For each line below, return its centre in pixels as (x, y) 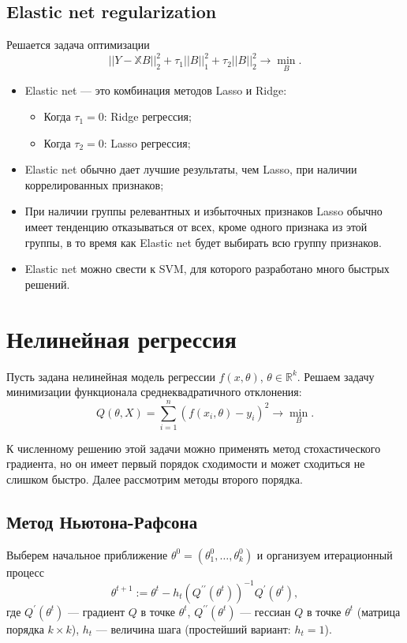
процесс (25, 572)
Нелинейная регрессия (121, 338)
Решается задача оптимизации (78, 45)
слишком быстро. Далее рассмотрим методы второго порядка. (155, 479)
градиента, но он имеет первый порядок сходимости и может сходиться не (186, 464)
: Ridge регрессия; (147, 116)
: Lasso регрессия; (147, 142)
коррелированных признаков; (94, 184)
